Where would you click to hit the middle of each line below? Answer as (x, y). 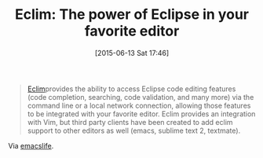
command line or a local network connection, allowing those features (139, 105)
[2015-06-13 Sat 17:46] (132, 53)
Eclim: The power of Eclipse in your (132, 15)
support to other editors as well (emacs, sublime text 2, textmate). (134, 130)
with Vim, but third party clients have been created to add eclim (130, 122)
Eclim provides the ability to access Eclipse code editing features (131, 89)
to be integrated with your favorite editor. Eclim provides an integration (141, 114)
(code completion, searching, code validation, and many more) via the (141, 97)
